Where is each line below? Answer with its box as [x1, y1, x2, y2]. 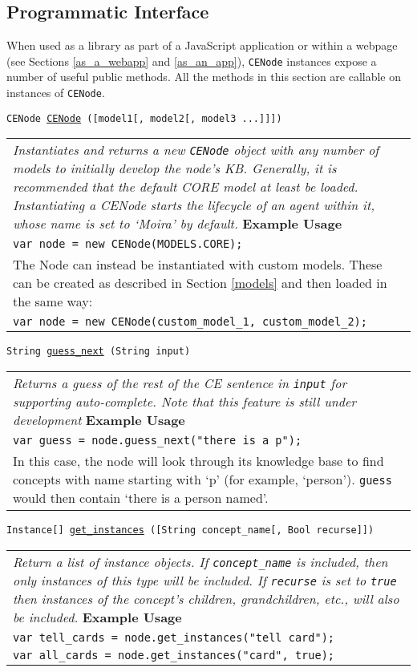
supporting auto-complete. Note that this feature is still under [13, 392, 357, 411]
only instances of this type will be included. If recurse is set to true [13, 570, 397, 589]
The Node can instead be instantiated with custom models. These [13, 255, 383, 274]
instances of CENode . [6, 84, 105, 101]
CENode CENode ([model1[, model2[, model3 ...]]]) [6, 112, 282, 124]
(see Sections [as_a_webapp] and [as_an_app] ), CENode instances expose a [6, 52, 377, 69]
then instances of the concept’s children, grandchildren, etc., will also [13, 589, 399, 608]
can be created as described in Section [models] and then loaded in [13, 273, 387, 293]
